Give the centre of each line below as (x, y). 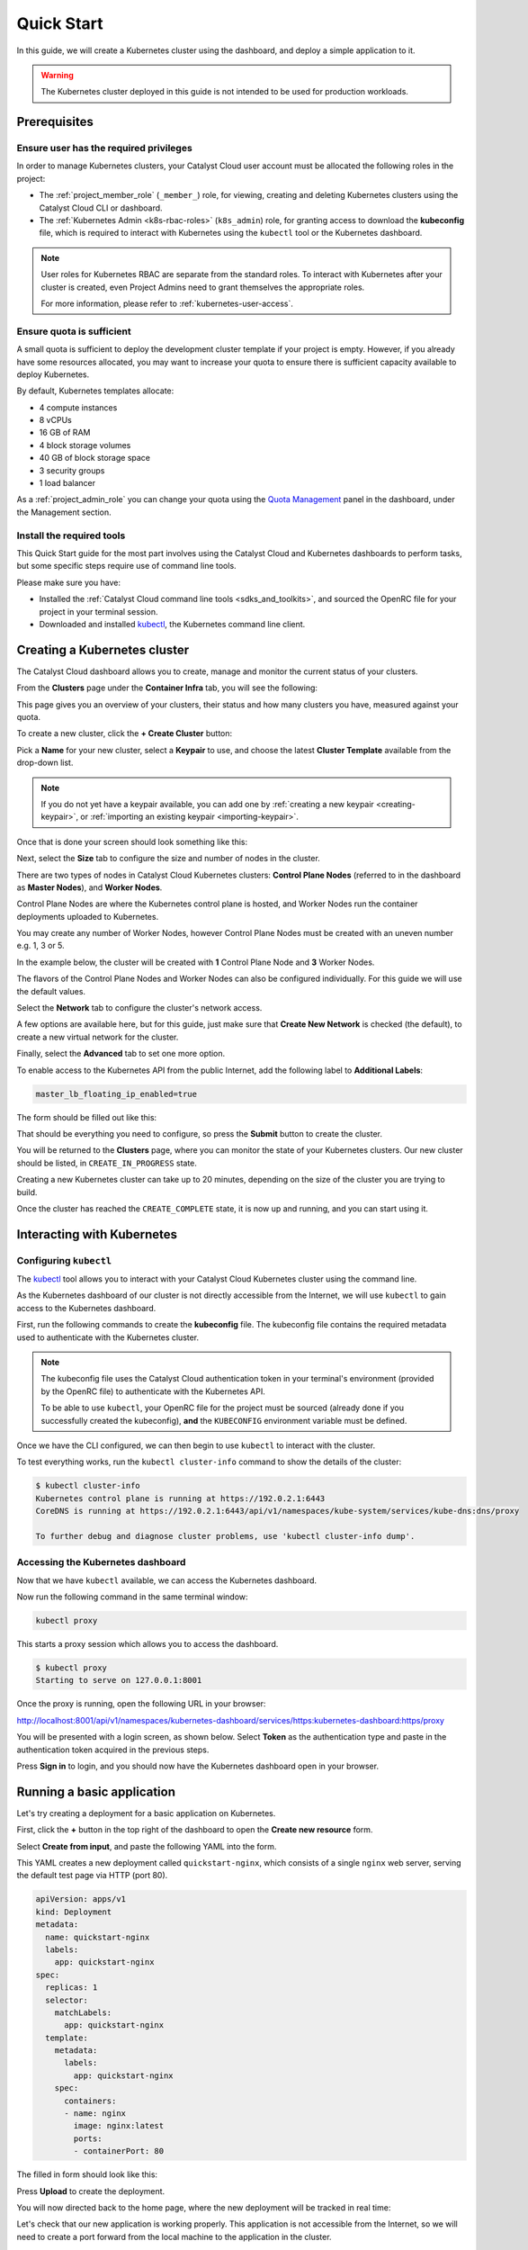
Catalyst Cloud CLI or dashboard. (101, 208)
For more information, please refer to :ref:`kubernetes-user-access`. (167, 303)
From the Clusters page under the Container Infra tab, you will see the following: (167, 688)
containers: (90, 2101)
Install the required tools (71, 535)
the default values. (51, 991)
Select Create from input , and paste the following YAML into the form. (147, 1846)
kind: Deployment (74, 1912)
